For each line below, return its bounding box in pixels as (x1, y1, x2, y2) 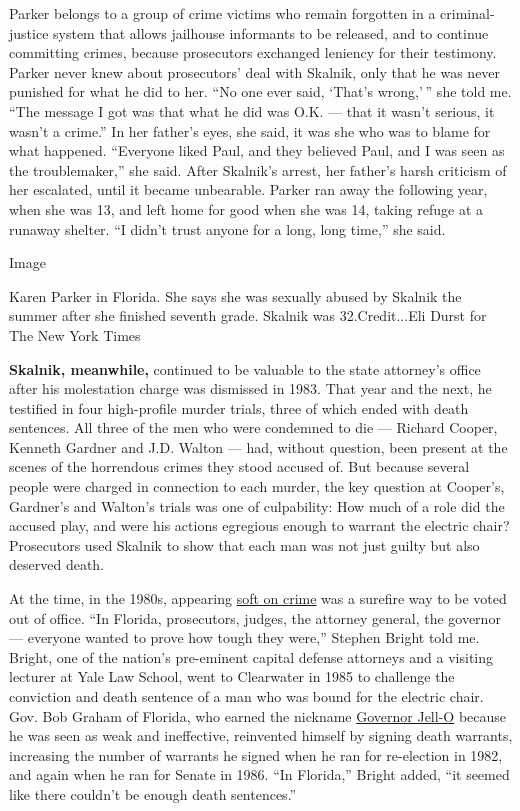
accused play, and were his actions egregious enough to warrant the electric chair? (9, 515, 510, 536)
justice (9, 22, 49, 43)
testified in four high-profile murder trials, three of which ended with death (9, 397, 469, 418)
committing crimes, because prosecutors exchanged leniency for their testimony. (9, 42, 497, 63)
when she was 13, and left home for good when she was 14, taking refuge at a (9, 198, 484, 219)
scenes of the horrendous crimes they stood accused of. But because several (9, 456, 470, 477)
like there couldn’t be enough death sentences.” (9, 783, 297, 804)
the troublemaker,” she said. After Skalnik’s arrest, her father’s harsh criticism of (9, 159, 507, 180)
